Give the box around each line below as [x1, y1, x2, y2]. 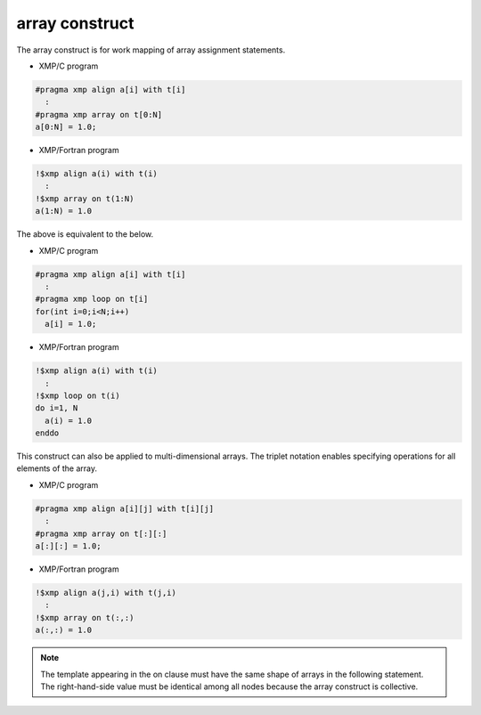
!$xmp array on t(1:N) [35, 193, 135, 204]
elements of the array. [16, 463, 98, 474]
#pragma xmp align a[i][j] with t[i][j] [35, 503, 214, 514]
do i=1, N [35, 403, 78, 413]
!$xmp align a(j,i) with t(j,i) [35, 588, 177, 597]
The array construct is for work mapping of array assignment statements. [16, 45, 286, 55]
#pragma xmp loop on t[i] [35, 294, 149, 305]
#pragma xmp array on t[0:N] [35, 110, 163, 119]
